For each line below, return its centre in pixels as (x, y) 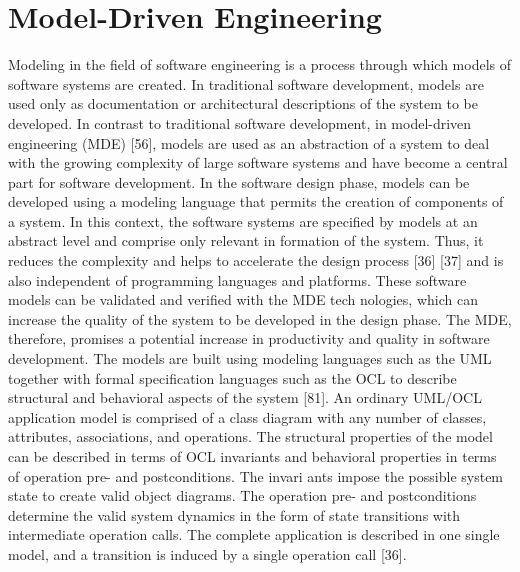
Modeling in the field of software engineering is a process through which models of (259, 64)
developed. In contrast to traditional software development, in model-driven (240, 122)
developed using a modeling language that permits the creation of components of (256, 201)
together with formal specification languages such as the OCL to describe (232, 377)
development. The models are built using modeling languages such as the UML (250, 358)
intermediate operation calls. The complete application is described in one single (254, 534)
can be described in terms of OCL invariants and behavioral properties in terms (252, 456)
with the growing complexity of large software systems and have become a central (258, 162)
